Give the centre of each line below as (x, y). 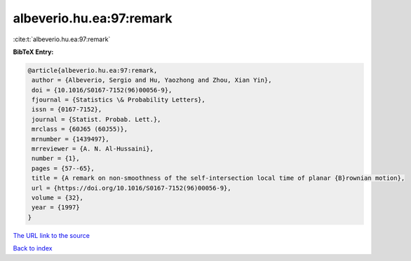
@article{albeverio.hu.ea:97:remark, (93, 70)
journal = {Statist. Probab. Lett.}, (96, 119)
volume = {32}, (58, 198)
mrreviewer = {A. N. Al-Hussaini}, (93, 149)
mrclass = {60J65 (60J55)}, (80, 129)
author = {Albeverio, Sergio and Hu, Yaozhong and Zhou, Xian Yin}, (152, 80)
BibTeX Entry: (33, 52)
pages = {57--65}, (63, 168)
